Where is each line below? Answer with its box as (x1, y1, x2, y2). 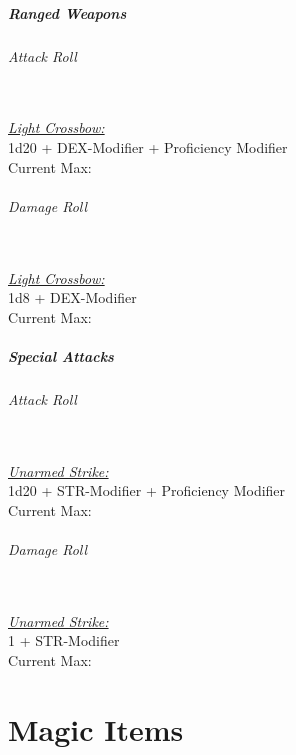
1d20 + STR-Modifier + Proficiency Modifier (8, 480, 286, 501)
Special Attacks (8, 345, 114, 366)
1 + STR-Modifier (8, 630, 120, 651)
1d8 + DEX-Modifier (8, 287, 137, 308)
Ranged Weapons (8, 2, 127, 23)
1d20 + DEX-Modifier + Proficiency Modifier (8, 136, 288, 157)
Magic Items (8, 708, 184, 749)
